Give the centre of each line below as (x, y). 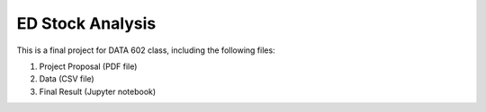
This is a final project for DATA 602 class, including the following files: (146, 50)
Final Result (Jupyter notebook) (98, 91)
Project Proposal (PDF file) (88, 66)
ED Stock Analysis (86, 23)
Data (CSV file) (67, 79)
